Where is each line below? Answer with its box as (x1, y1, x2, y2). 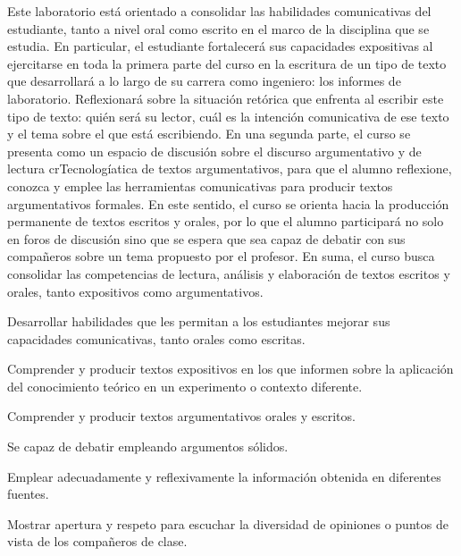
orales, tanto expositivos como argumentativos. (7, 282, 264, 300)
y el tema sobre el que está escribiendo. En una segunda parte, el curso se (7, 124, 411, 143)
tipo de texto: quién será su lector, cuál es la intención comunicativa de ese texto (7, 106, 449, 125)
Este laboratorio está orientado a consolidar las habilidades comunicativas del (7, 2, 432, 20)
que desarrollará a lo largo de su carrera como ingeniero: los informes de (7, 72, 401, 90)
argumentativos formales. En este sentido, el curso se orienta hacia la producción (7, 194, 449, 213)
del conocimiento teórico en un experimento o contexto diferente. (7, 376, 363, 395)
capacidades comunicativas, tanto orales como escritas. (7, 329, 306, 348)
